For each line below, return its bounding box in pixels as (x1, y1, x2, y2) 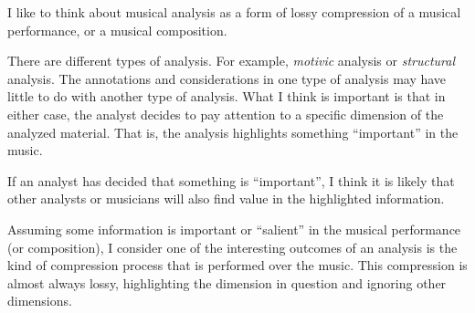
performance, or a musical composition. (7, 20, 227, 39)
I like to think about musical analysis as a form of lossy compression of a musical (7, 3, 461, 21)
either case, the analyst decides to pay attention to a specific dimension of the (7, 104, 444, 123)
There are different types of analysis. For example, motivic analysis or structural (7, 51, 455, 70)
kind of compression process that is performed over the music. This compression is (7, 256, 468, 275)
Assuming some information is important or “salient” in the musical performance (7, 219, 461, 238)
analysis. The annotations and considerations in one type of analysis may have (7, 68, 447, 88)
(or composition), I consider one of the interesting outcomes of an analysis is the (7, 237, 458, 256)
